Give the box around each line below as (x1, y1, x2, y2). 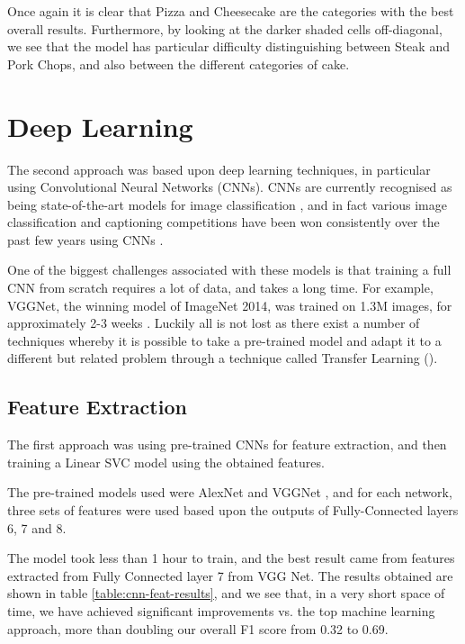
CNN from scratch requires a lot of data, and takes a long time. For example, (7, 278, 434, 297)
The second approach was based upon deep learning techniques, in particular (7, 159, 431, 178)
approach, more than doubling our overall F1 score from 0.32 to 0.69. (7, 619, 389, 638)
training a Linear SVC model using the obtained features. (7, 452, 325, 471)
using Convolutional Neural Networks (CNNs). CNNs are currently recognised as (7, 177, 452, 196)
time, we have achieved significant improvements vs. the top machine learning (7, 601, 435, 620)
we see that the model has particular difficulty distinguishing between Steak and (7, 37, 450, 56)
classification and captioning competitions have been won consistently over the (7, 213, 440, 231)
